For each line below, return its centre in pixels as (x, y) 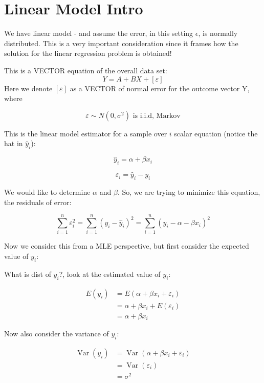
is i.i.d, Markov (157, 116)
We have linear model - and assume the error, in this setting (99, 33)
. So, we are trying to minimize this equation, (189, 192)
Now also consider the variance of (57, 334)
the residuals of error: (38, 202)
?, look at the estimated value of (110, 274)
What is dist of (28, 274)
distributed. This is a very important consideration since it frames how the (121, 43)
